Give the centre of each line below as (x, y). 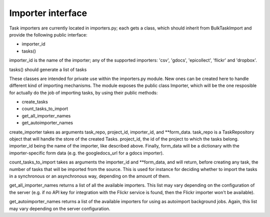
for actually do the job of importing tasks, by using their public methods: (83, 92)
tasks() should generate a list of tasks (48, 69)
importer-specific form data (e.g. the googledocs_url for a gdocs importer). (86, 153)
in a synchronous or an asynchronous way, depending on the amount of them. (90, 176)
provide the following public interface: (48, 34)
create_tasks (35, 102)
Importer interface (48, 13)
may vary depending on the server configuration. (60, 208)
